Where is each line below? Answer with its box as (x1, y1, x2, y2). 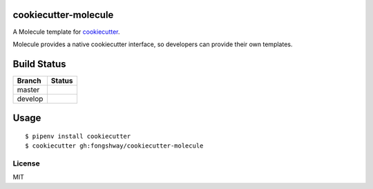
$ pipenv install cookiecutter (25, 132, 131, 140)
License (12, 159, 41, 168)
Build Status (12, 58, 66, 70)
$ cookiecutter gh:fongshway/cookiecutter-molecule (25, 142, 204, 150)
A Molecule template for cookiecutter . (12, 28, 120, 36)
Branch (17, 76, 41, 86)
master (17, 85, 40, 94)
